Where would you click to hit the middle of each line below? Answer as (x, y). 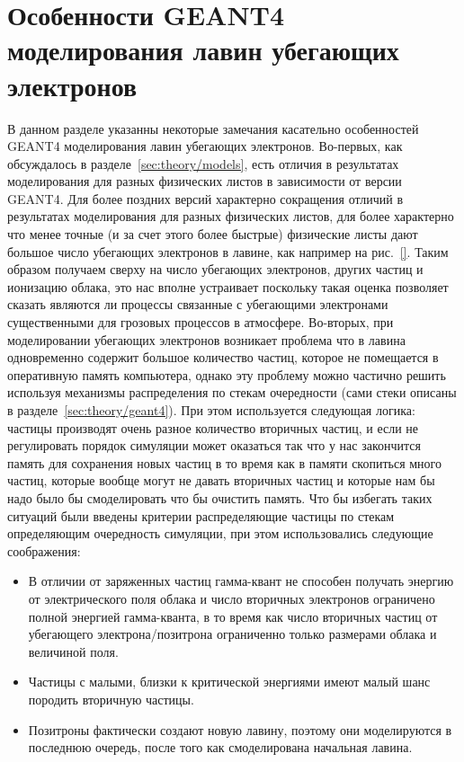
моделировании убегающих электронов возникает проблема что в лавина (206, 339)
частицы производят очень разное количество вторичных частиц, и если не (213, 427)
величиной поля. (73, 651)
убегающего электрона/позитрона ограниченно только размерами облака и (232, 634)
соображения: (44, 550)
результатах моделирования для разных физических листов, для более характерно (231, 216)
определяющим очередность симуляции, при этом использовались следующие (220, 533)
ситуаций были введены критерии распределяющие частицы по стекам (201, 515)
